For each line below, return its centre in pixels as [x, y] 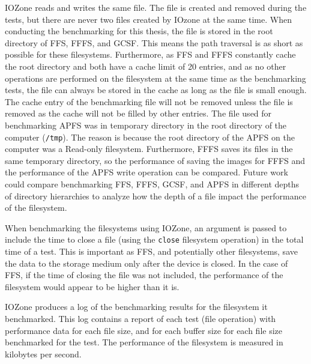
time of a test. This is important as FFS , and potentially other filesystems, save [151, 251]
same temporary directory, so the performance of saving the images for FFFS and [155, 160]
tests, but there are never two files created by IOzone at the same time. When [148, 19]
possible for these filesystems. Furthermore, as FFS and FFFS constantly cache [150, 54]
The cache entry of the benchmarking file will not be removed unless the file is [149, 101]
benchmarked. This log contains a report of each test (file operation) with [140, 318]
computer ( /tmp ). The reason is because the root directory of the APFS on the [150, 137]
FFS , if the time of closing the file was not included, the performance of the [144, 275]
